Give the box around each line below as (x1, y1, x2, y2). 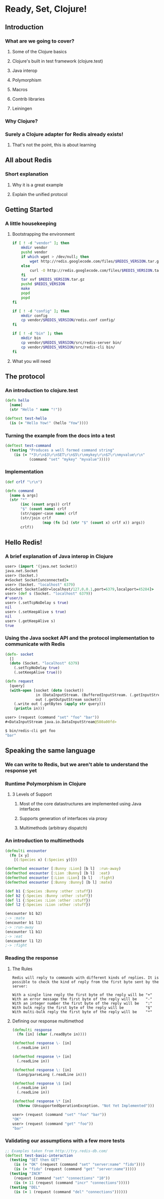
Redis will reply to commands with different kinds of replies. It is (12, 975, 159, 980)
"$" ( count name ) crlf (20, 507, 67, 511)
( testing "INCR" (9, 1171, 42, 1177)
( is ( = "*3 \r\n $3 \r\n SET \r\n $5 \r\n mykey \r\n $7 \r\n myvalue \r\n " (14, 452, 145, 457)
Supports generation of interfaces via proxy (19, 816, 107, 822)
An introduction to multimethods (5, 837, 84, 844)
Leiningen (12, 105, 33, 111)
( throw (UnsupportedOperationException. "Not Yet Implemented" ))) (17, 1104, 155, 1109)
